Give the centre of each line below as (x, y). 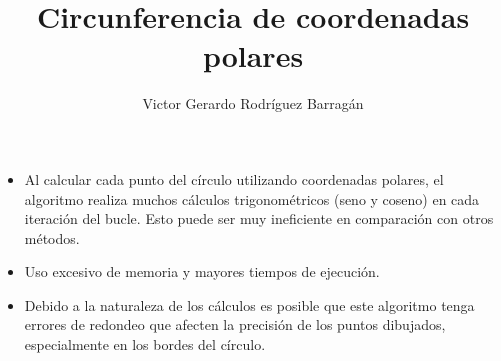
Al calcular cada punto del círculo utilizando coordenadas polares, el (234, 178)
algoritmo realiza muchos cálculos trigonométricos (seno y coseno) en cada (252, 198)
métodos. (52, 237)
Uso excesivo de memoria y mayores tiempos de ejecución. (202, 271)
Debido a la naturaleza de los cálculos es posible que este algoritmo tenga (249, 304)
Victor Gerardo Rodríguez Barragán (253, 103)
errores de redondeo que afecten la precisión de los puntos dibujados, (235, 324)
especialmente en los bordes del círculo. (145, 344)
